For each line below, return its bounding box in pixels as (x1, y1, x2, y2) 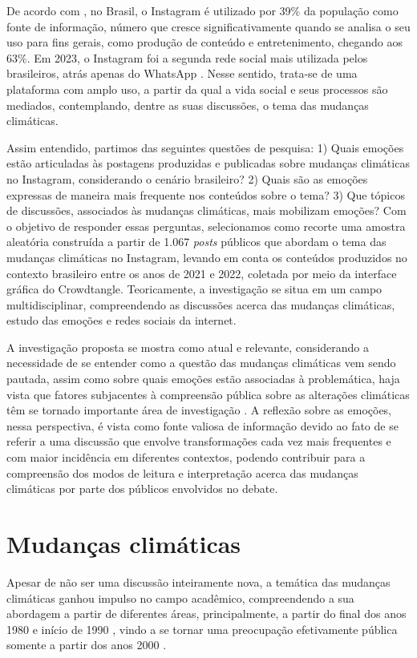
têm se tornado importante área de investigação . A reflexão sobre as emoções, (6, 402, 392, 418)
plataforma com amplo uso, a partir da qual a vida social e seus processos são (6, 80, 388, 97)
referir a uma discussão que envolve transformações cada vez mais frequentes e (6, 433, 391, 450)
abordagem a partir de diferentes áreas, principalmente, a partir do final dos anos (6, 605, 407, 622)
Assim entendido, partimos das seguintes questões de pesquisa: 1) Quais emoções (6, 139, 404, 155)
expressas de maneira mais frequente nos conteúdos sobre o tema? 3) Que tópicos (6, 186, 405, 203)
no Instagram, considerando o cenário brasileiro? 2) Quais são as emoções (6, 170, 368, 187)
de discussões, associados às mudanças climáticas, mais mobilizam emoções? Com (6, 202, 407, 219)
